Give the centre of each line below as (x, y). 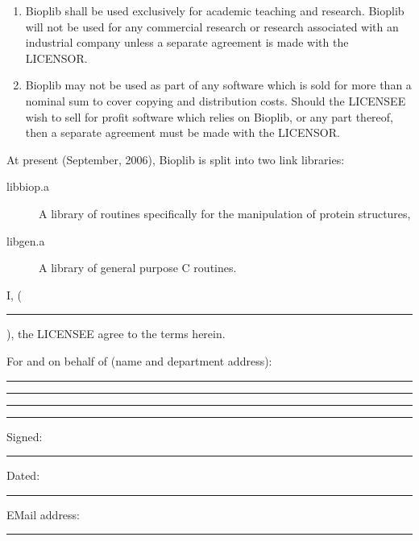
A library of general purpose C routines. (138, 268)
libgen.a (26, 240)
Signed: (25, 436)
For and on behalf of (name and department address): (139, 360)
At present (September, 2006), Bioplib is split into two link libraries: (176, 159)
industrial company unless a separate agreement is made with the (187, 42)
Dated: (23, 475)
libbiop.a (28, 186)
